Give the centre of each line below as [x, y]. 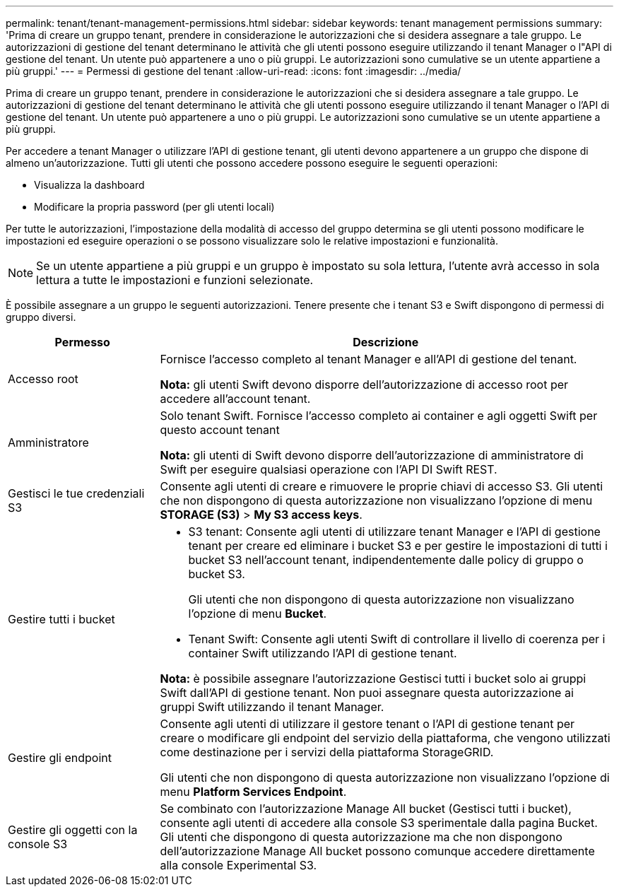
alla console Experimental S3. [238, 865]
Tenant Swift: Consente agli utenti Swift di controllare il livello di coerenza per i [397, 639]
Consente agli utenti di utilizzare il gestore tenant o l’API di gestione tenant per [367, 724]
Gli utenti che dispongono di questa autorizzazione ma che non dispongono [361, 837]
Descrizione [386, 342]
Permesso [82, 342]
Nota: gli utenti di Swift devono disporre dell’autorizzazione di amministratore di [372, 455]
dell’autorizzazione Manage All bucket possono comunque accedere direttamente [377, 851]
